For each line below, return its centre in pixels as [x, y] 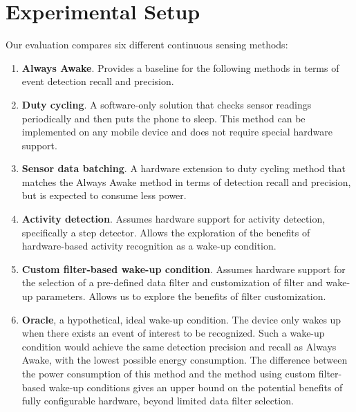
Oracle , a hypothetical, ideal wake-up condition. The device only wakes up [181, 319]
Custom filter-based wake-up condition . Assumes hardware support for [184, 269]
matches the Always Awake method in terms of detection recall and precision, [186, 181]
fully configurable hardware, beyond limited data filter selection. [158, 401]
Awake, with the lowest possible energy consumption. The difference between [185, 360]
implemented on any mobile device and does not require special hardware [177, 132]
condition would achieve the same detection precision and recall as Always [179, 346]
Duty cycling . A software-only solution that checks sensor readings [167, 104]
